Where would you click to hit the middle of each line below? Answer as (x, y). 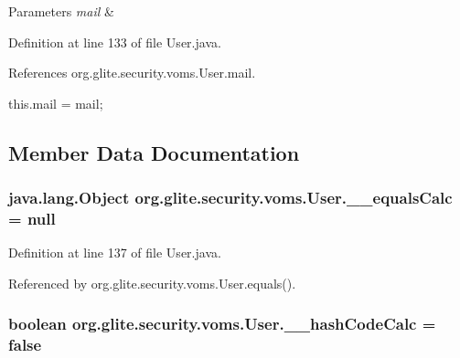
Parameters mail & (61, 11)
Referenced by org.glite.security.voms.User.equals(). (152, 283)
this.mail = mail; (56, 103)
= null (32, 218)
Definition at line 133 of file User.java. (115, 42)
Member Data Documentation (154, 152)
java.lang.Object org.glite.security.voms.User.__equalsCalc (230, 198)
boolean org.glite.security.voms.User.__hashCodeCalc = (222, 324)
